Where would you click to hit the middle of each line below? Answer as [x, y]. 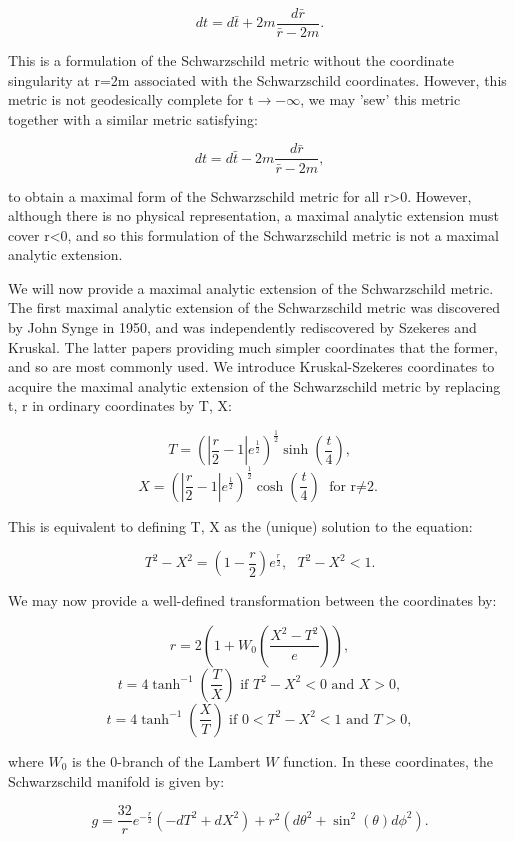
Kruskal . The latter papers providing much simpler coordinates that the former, [253, 346]
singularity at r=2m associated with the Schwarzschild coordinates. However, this [257, 79]
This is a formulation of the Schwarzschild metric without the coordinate [231, 60]
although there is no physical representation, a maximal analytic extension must [253, 215]
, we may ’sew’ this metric [380, 99]
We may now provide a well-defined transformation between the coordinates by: [252, 600]
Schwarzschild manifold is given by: [116, 780]
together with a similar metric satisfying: [133, 118]
